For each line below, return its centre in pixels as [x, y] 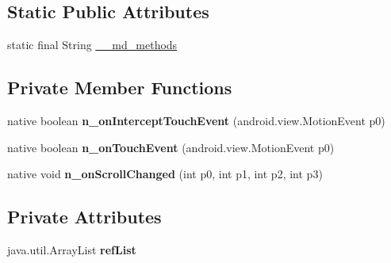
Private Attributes [84, 217]
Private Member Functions [120, 88]
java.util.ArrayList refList [72, 249]
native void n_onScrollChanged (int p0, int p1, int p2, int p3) [165, 174]
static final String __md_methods [92, 45]
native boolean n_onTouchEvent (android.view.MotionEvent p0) [171, 147]
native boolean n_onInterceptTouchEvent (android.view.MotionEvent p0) [196, 120]
